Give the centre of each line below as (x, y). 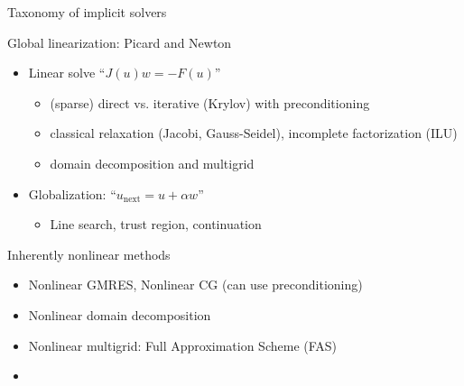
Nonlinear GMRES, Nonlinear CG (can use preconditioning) (195, 285)
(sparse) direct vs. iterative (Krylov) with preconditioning (210, 102)
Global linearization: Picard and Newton (120, 42)
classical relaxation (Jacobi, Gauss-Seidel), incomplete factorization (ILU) (254, 133)
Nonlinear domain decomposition (120, 314)
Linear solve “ (67, 73)
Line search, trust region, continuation (156, 224)
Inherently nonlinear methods (89, 254)
